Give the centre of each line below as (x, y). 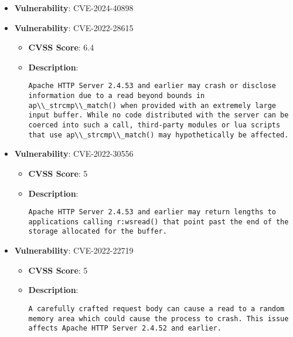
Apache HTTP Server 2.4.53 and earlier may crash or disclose (152, 86)
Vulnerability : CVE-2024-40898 (74, 8)
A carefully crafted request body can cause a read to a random (156, 309)
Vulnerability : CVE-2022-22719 (74, 250)
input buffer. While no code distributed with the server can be (159, 115)
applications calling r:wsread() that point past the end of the (159, 222)
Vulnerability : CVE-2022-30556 (74, 154)
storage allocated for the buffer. (98, 232)
